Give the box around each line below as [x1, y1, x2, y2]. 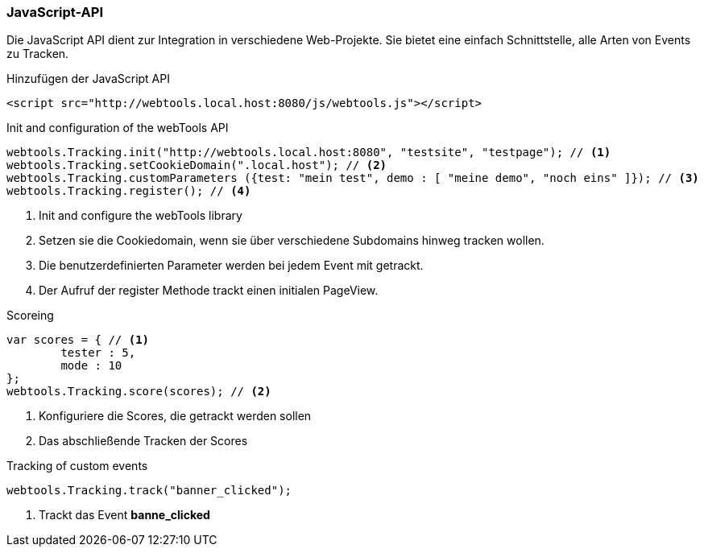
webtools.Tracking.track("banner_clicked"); [6, 484, 292, 497]
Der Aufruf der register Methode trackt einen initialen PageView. [39, 283, 379, 298]
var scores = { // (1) [6, 333, 150, 347]
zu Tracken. [6, 47, 69, 61]
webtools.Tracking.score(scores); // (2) [6, 385, 271, 398]
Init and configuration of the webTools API [6, 121, 229, 135]
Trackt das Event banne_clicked [39, 508, 210, 522]
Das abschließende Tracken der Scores [39, 434, 248, 448]
